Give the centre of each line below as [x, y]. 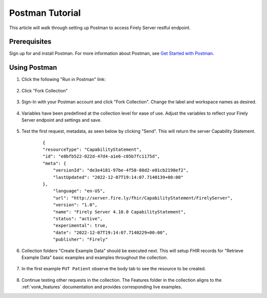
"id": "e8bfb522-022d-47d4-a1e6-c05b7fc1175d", [101, 156]
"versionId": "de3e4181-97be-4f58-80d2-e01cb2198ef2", [121, 170]
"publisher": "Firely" [80, 239]
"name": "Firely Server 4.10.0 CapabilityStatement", [119, 212]
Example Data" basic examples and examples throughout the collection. [95, 257]
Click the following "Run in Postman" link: [64, 80]
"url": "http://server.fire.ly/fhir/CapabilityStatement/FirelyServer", [143, 198]
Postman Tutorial [45, 13]
